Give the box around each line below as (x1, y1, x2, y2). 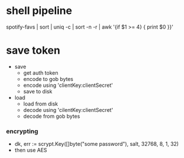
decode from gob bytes (23, 113, 81, 120)
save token (6, 44, 60, 57)
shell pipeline (6, 4, 72, 17)
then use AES (14, 147, 47, 154)
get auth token (23, 69, 58, 76)
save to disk (23, 87, 53, 94)
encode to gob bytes (23, 75, 74, 82)
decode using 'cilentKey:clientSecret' (23, 106, 113, 113)
